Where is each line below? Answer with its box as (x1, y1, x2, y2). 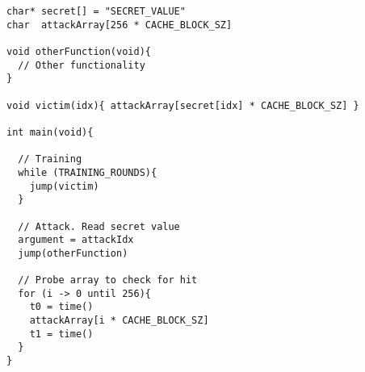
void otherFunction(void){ (6, 45, 151, 57)
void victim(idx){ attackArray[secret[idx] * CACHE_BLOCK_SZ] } (6, 99, 359, 111)
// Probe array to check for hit (18, 274, 198, 286)
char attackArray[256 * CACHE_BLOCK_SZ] (6, 19, 233, 31)
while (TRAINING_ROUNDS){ (18, 166, 157, 178)
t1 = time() (29, 328, 94, 340)
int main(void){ (6, 126, 94, 138)
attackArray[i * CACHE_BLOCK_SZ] (29, 315, 209, 327)
